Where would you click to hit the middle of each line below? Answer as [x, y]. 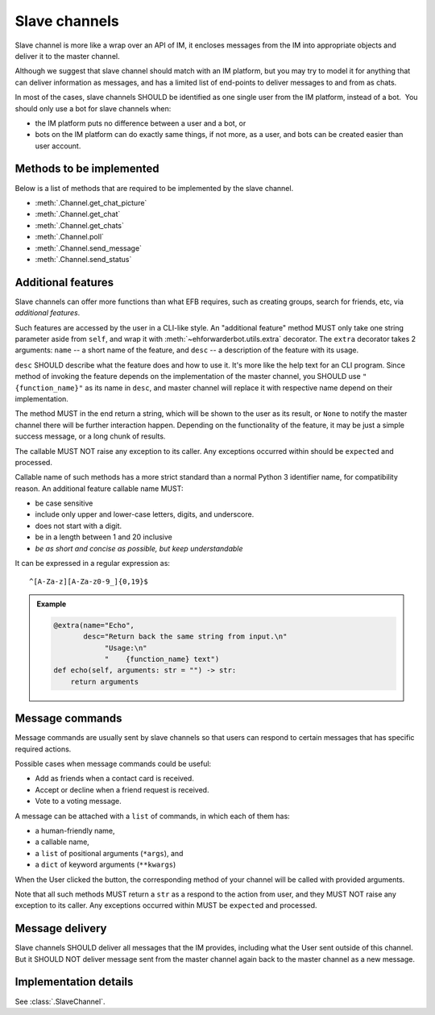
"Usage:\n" [126, 648]
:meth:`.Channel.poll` [70, 237]
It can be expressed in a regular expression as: [93, 564]
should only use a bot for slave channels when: [93, 108]
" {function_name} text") [162, 659]
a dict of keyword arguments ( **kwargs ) [106, 865]
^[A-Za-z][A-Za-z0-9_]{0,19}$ [89, 582]
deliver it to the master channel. [67, 56]
